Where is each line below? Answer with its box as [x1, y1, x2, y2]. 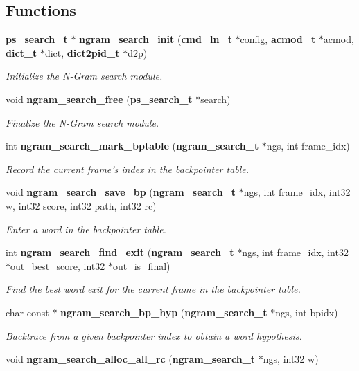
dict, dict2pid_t [44, 45, 120, 60]
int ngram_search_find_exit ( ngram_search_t [6, 245, 234, 260]
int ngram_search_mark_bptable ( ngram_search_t [6, 138, 259, 153]
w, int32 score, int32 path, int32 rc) [6, 198, 157, 212]
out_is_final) [112, 258, 170, 273]
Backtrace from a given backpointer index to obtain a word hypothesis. [6, 328, 302, 343]
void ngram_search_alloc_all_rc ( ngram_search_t [6, 352, 256, 366]
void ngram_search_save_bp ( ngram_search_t [6, 185, 236, 199]
